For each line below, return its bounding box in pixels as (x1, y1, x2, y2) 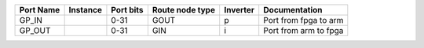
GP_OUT (19, 25, 51, 35)
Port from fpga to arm (263, 15, 344, 25)
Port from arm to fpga (263, 25, 344, 35)
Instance (68, 5, 102, 15)
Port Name (19, 5, 60, 15)
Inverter (224, 5, 255, 15)
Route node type (152, 5, 216, 15)
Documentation (263, 5, 323, 15)
